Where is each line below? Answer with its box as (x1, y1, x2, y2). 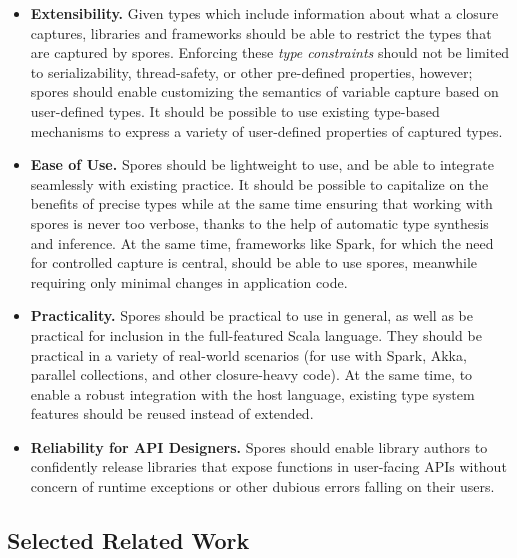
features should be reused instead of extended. (30, 403, 314, 424)
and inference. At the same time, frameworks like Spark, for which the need (30, 232, 494, 253)
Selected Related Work (7, 525, 250, 556)
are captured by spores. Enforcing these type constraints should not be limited (30, 42, 510, 63)
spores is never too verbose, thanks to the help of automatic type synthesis (30, 212, 489, 233)
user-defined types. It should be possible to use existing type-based (30, 100, 440, 121)
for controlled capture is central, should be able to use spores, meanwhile (30, 252, 478, 273)
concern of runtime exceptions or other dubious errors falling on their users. (30, 476, 495, 497)
